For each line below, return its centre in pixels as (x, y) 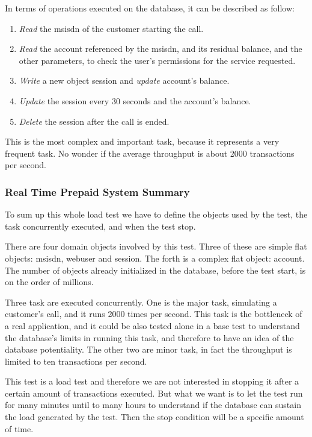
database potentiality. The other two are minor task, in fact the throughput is (148, 349)
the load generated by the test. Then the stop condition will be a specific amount (154, 417)
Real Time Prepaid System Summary (97, 191)
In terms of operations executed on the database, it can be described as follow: (150, 8)
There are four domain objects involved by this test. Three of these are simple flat (156, 246)
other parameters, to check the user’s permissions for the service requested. (157, 60)
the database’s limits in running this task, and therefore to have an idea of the (149, 337)
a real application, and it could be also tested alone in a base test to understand (152, 325)
